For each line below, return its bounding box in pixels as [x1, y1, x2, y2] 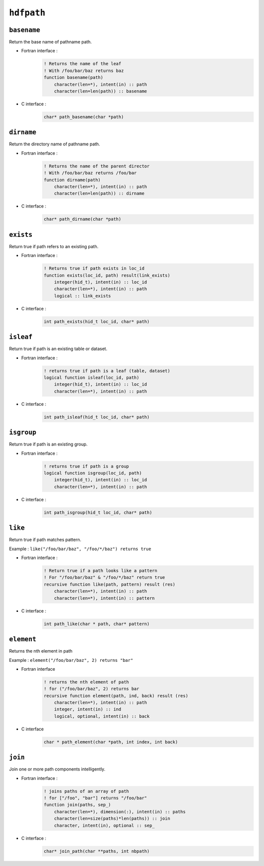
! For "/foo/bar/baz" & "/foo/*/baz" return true [44, 575, 165, 580]
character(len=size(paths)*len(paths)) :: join [54, 816, 171, 821]
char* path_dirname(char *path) [44, 216, 122, 222]
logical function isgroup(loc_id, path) [44, 470, 142, 476]
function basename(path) [44, 75, 104, 80]
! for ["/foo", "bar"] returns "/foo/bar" [44, 796, 147, 801]
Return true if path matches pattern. [9, 537, 82, 543]
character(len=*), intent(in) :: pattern [54, 595, 155, 601]
